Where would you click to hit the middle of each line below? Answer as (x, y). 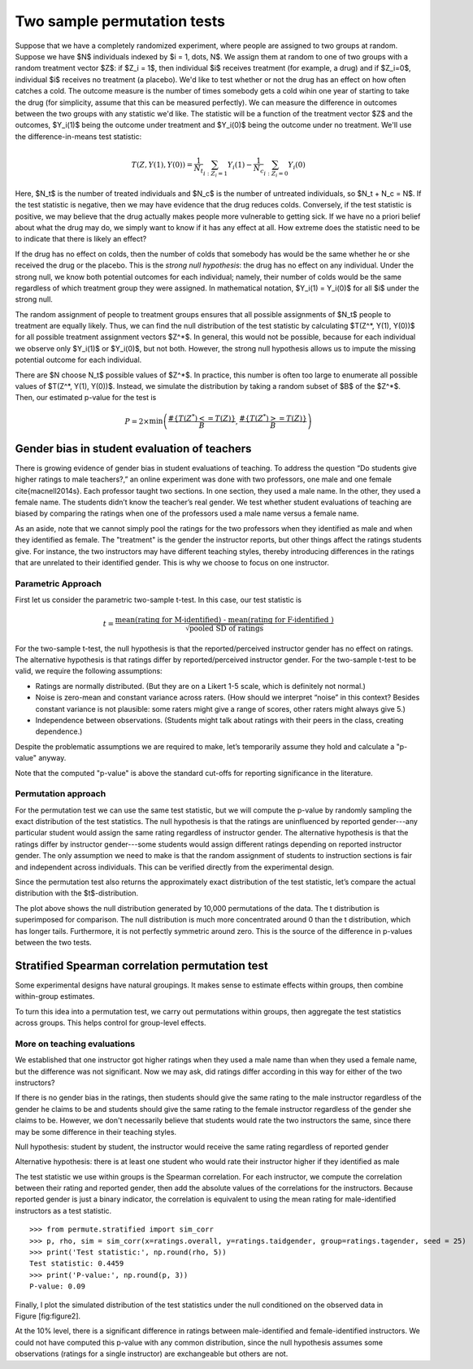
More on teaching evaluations (75, 1044)
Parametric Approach (58, 583)
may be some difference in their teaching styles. (96, 1131)
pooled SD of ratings (226, 629)
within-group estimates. (55, 996)
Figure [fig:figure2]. (48, 1316)
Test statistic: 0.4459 (77, 1264)
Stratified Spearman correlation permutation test (141, 965)
